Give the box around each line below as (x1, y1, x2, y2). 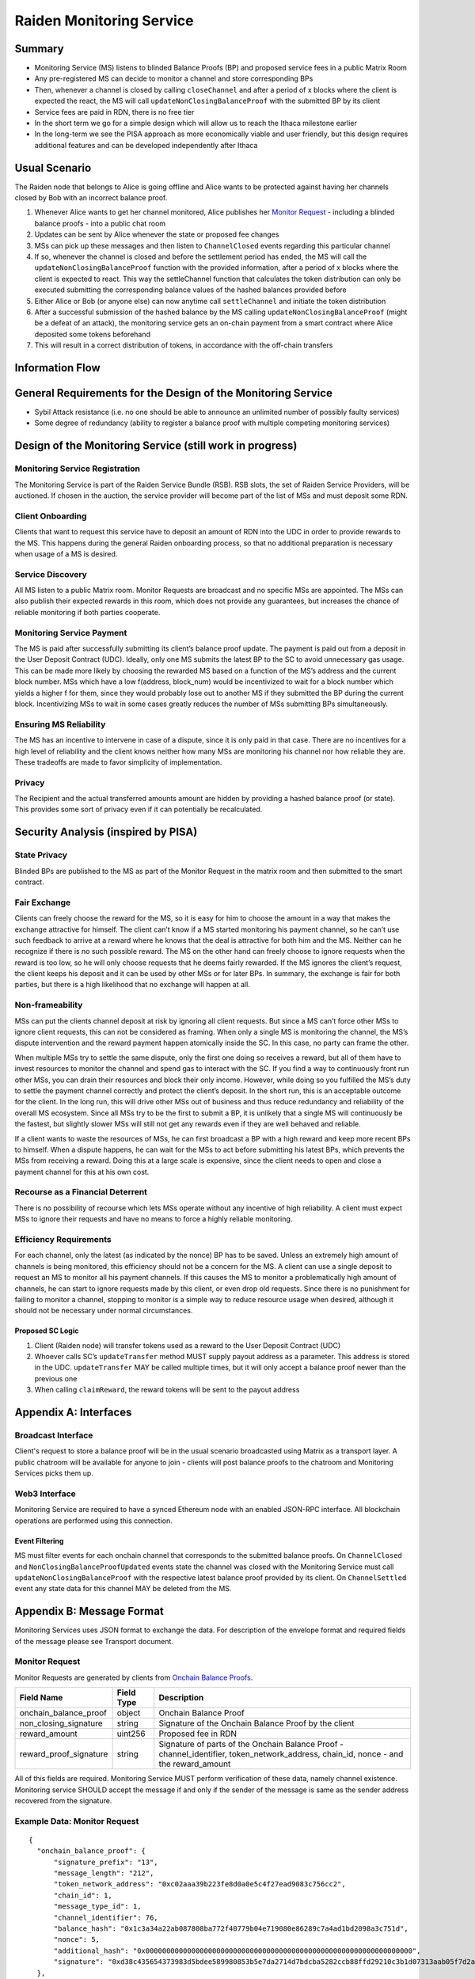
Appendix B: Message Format (14, 1605, 164, 1618)
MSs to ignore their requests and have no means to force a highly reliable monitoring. (14, 1214, 293, 1224)
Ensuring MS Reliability (14, 719, 106, 730)
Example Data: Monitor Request (14, 1815, 139, 1826)
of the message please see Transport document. (14, 1636, 174, 1646)
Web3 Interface (14, 1488, 77, 1499)
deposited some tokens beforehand (34, 329, 150, 339)
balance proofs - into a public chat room (34, 218, 166, 228)
